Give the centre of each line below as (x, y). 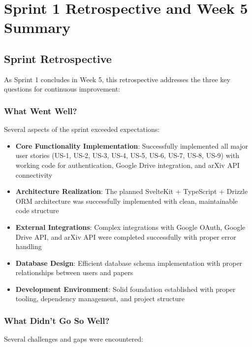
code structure (37, 210)
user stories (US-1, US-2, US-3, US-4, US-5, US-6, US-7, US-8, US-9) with (127, 155)
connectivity (34, 174)
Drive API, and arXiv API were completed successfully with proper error (126, 237)
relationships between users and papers (74, 272)
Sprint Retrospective (58, 58)
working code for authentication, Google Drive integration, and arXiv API (127, 165)
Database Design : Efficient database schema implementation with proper (129, 263)
